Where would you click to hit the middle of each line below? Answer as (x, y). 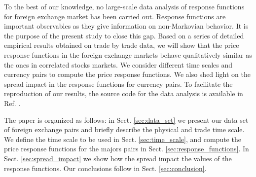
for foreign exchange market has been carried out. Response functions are (115, 16)
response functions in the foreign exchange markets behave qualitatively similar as (128, 54)
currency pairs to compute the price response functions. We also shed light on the (127, 74)
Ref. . (12, 103)
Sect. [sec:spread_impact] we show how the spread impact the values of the (118, 158)
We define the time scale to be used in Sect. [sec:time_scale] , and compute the (123, 139)
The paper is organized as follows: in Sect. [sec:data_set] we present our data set (126, 120)
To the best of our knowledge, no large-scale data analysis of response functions (124, 6)
